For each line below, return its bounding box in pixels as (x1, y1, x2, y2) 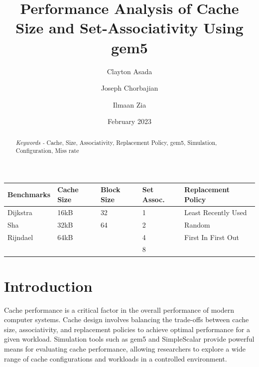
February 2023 (108, 116, 151, 126)
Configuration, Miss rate (15, 146, 79, 155)
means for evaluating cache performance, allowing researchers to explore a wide (4, 344, 246, 354)
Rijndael (7, 232, 33, 242)
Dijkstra (7, 207, 32, 217)
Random (184, 219, 210, 230)
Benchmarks (7, 189, 51, 200)
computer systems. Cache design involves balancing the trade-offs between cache (4, 314, 249, 325)
